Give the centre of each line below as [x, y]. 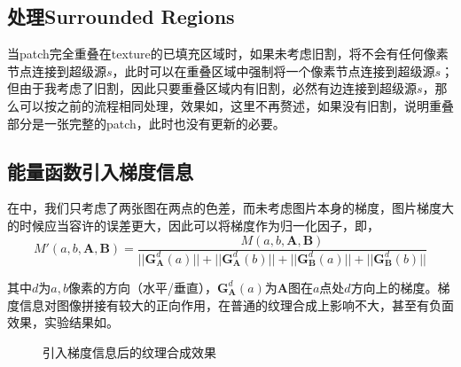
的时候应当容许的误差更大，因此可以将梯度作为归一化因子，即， [193, 225]
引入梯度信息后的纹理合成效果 [129, 351]
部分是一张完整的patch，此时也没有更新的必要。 [146, 123]
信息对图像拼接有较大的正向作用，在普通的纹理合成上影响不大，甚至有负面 [236, 305]
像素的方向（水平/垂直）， [142, 287]
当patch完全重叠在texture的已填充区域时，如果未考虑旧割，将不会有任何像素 [228, 54]
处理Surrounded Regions [121, 16]
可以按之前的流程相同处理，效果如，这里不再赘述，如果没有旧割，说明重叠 [236, 105]
